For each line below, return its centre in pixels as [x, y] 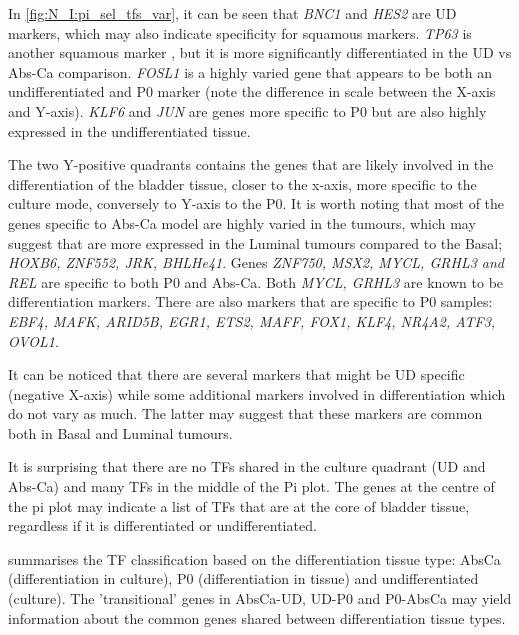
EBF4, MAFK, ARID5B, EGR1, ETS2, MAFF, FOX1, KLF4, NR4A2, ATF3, [252, 320]
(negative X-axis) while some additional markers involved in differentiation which [257, 393]
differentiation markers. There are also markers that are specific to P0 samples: [250, 301]
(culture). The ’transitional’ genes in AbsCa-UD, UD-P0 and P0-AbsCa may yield [260, 598]
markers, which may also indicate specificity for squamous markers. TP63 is [240, 32]
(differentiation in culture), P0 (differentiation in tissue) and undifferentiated [243, 578]
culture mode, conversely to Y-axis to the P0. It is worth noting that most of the [256, 203]
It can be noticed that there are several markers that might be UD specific [236, 374]
